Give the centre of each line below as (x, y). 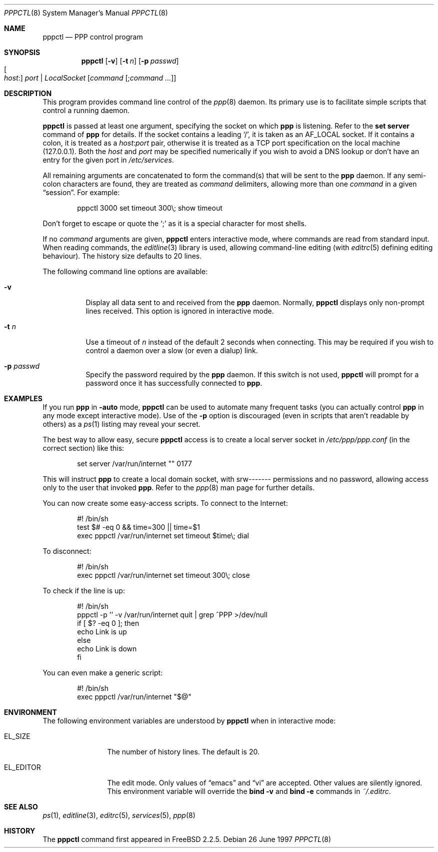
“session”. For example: (81, 192)
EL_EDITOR (22, 767)
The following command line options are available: (125, 271)
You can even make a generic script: (103, 673)
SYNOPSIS (22, 52)
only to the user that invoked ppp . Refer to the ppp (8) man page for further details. (179, 488)
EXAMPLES (23, 398)
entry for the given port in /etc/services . (108, 160)
